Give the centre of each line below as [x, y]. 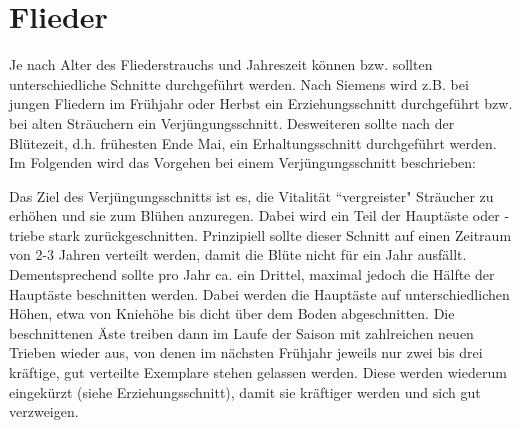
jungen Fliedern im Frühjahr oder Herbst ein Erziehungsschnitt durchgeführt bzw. [261, 103]
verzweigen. [44, 411]
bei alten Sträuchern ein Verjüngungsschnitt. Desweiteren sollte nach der [232, 122]
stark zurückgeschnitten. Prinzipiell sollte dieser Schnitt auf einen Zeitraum [280, 234]
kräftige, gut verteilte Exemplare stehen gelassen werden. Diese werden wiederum [258, 372]
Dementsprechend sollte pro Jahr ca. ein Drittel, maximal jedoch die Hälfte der [252, 274]
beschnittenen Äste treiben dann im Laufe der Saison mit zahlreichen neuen [241, 332]
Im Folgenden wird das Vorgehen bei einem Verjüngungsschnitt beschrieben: [242, 162]
